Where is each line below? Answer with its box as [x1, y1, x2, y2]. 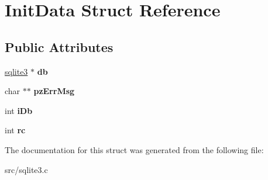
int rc [5, 124, 26, 136]
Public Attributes [5, 37, 114, 56]
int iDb [5, 104, 33, 116]
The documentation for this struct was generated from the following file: [5, 143, 264, 155]
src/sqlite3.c [5, 163, 48, 175]
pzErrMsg [33, 85, 75, 97]
